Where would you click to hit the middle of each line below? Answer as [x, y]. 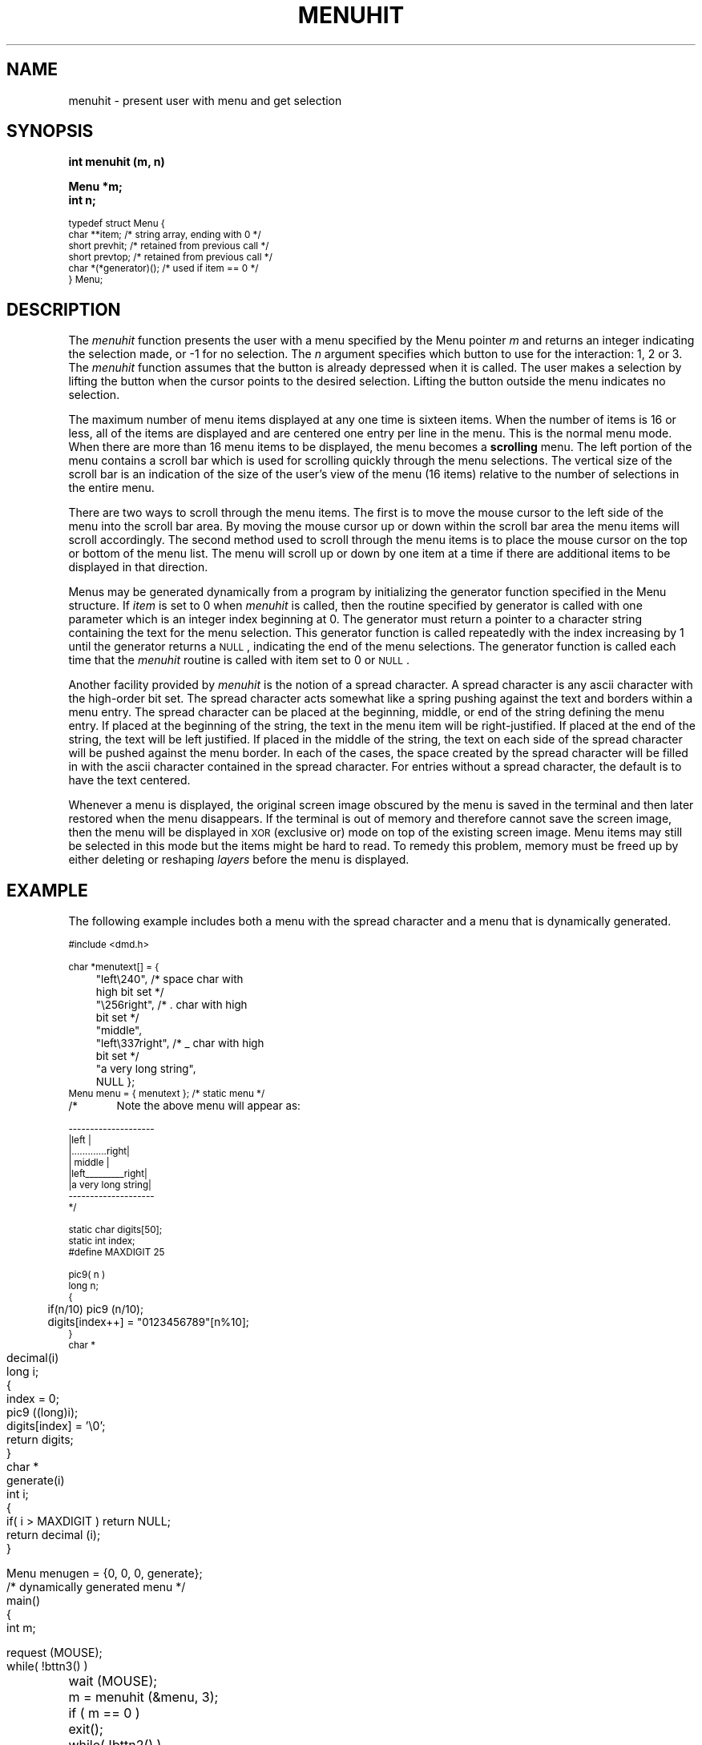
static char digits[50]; [115, 1230]
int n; [82, 200]
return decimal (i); [54, 1535]
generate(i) [36, 1481]
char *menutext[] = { [114, 967]
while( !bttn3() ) [47, 1666]
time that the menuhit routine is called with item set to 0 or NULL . [239, 660]
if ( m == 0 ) [104, 1713]
